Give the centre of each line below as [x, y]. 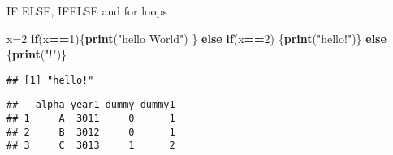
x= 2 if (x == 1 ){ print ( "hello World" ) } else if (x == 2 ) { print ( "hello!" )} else [196, 38]
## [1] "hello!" [50, 80]
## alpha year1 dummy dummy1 [91, 105]
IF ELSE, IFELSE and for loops [87, 11]
